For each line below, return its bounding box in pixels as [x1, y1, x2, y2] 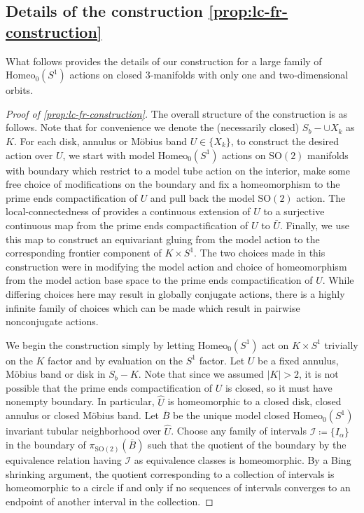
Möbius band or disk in [6, 367, 106, 381]
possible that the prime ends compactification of [6, 380, 213, 395]
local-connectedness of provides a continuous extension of [6, 204, 251, 219]
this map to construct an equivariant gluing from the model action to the [6, 231, 320, 246]
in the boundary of [6, 437, 86, 452]
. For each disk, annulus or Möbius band [13, 133, 187, 148]
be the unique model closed [173, 408, 290, 423]
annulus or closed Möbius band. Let [6, 408, 160, 423]
